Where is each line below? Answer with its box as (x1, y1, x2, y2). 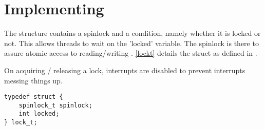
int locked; (18, 110, 60, 118)
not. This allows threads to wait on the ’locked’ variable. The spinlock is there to (4, 37, 259, 48)
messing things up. (4, 75, 63, 85)
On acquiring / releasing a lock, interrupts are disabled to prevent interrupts (4, 64, 245, 75)
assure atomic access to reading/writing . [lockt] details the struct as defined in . (4, 48, 257, 58)
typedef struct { (4, 93, 63, 101)
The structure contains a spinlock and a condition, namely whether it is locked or (4, 28, 261, 38)
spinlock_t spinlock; (18, 101, 92, 109)
